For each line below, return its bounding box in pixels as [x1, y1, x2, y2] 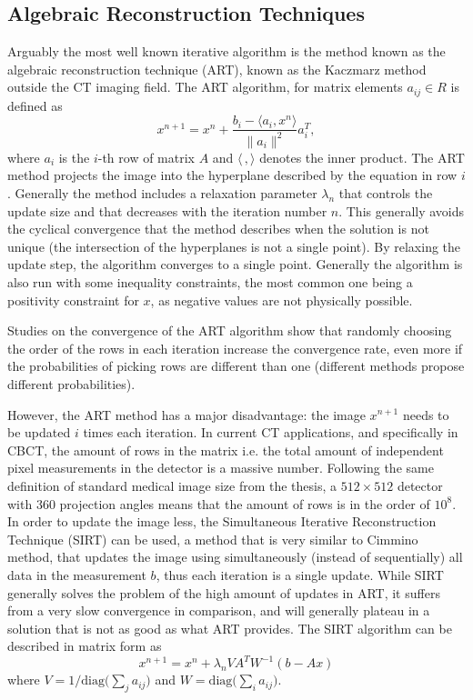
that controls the [338, 184, 433, 203]
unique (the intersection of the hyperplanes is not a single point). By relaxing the [7, 236, 461, 255]
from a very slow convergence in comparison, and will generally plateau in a [7, 601, 430, 620]
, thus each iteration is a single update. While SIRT [156, 565, 444, 584]
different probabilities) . [7, 374, 136, 393]
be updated [7, 423, 71, 442]
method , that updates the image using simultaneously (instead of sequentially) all [7, 547, 463, 566]
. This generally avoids [338, 201, 465, 220]
